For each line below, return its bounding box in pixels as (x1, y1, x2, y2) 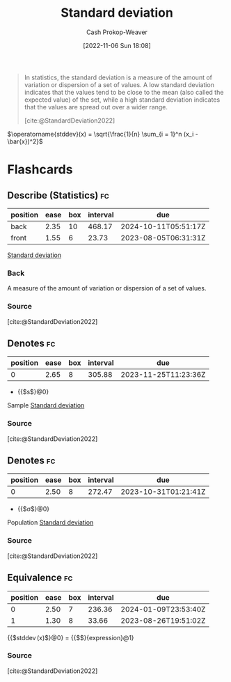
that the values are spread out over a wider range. (24, 102, 168, 111)
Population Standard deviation (7, 518, 94, 527)
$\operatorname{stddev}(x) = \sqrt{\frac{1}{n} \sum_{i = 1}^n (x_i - (7, 130, 198, 138)
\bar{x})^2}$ (7, 137, 43, 146)
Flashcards (7, 162, 73, 178)
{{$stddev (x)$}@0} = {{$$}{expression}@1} (7, 633, 134, 642)
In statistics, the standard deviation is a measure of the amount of (24, 73, 213, 82)
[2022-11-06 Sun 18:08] (83, 41, 151, 49)
